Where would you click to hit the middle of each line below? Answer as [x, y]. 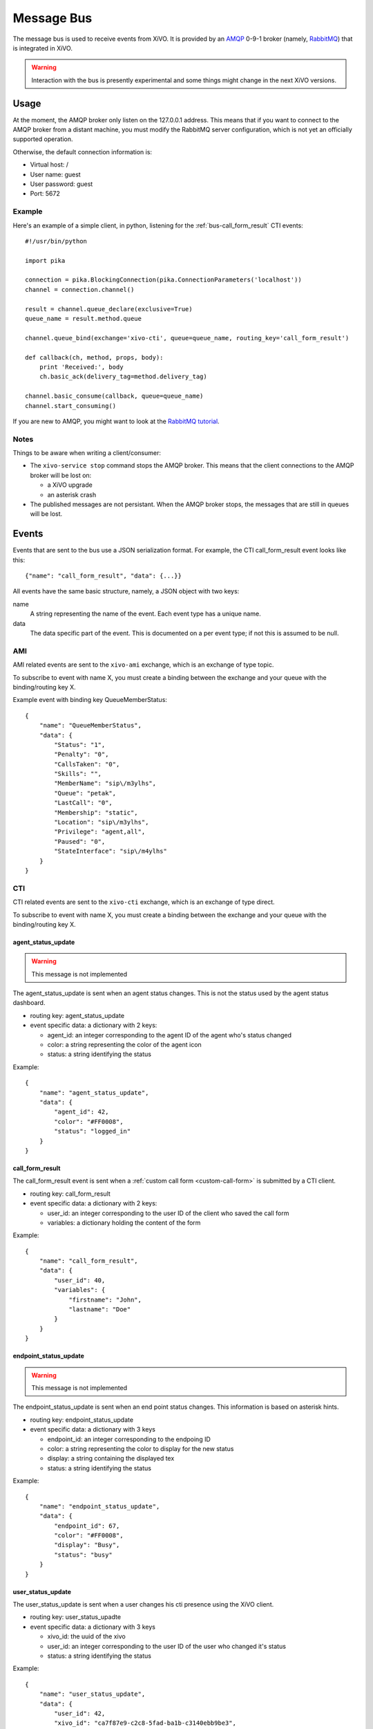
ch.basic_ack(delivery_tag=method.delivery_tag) [123, 377]
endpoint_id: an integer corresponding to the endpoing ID [129, 1439]
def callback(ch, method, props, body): [94, 357]
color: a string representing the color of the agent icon [124, 1045]
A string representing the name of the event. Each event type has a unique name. [146, 614]
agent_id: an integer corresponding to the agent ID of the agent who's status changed [170, 1035]
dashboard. [29, 1003]
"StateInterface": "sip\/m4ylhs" [111, 851]
